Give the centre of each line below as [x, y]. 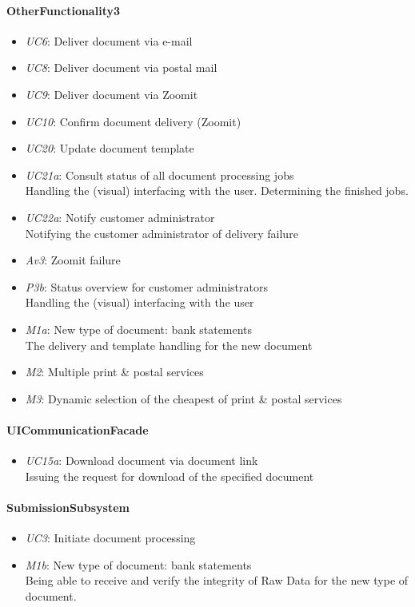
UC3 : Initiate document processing [110, 538]
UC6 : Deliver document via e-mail [109, 40]
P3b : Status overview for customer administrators [147, 286]
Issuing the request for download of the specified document [170, 476]
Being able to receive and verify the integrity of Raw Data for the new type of [217, 580]
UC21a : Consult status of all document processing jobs [160, 175]
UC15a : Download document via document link [142, 460]
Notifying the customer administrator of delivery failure [162, 233]
